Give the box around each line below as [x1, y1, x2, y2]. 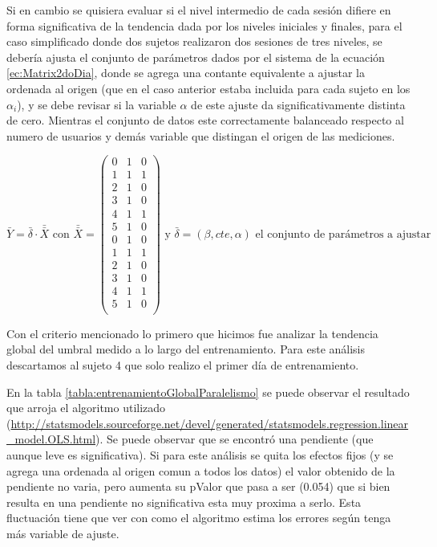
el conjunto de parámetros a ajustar [255, 229, 431, 241]
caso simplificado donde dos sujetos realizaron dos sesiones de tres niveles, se [6, 33, 382, 50]
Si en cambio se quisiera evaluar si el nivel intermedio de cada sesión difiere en [6, 2, 391, 18]
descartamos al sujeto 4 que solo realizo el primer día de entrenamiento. [6, 357, 359, 373]
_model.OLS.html [6, 431, 96, 447]
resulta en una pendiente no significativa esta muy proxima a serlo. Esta [6, 493, 362, 510]
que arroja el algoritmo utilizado [6, 399, 166, 416]
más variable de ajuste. [6, 525, 119, 541]
